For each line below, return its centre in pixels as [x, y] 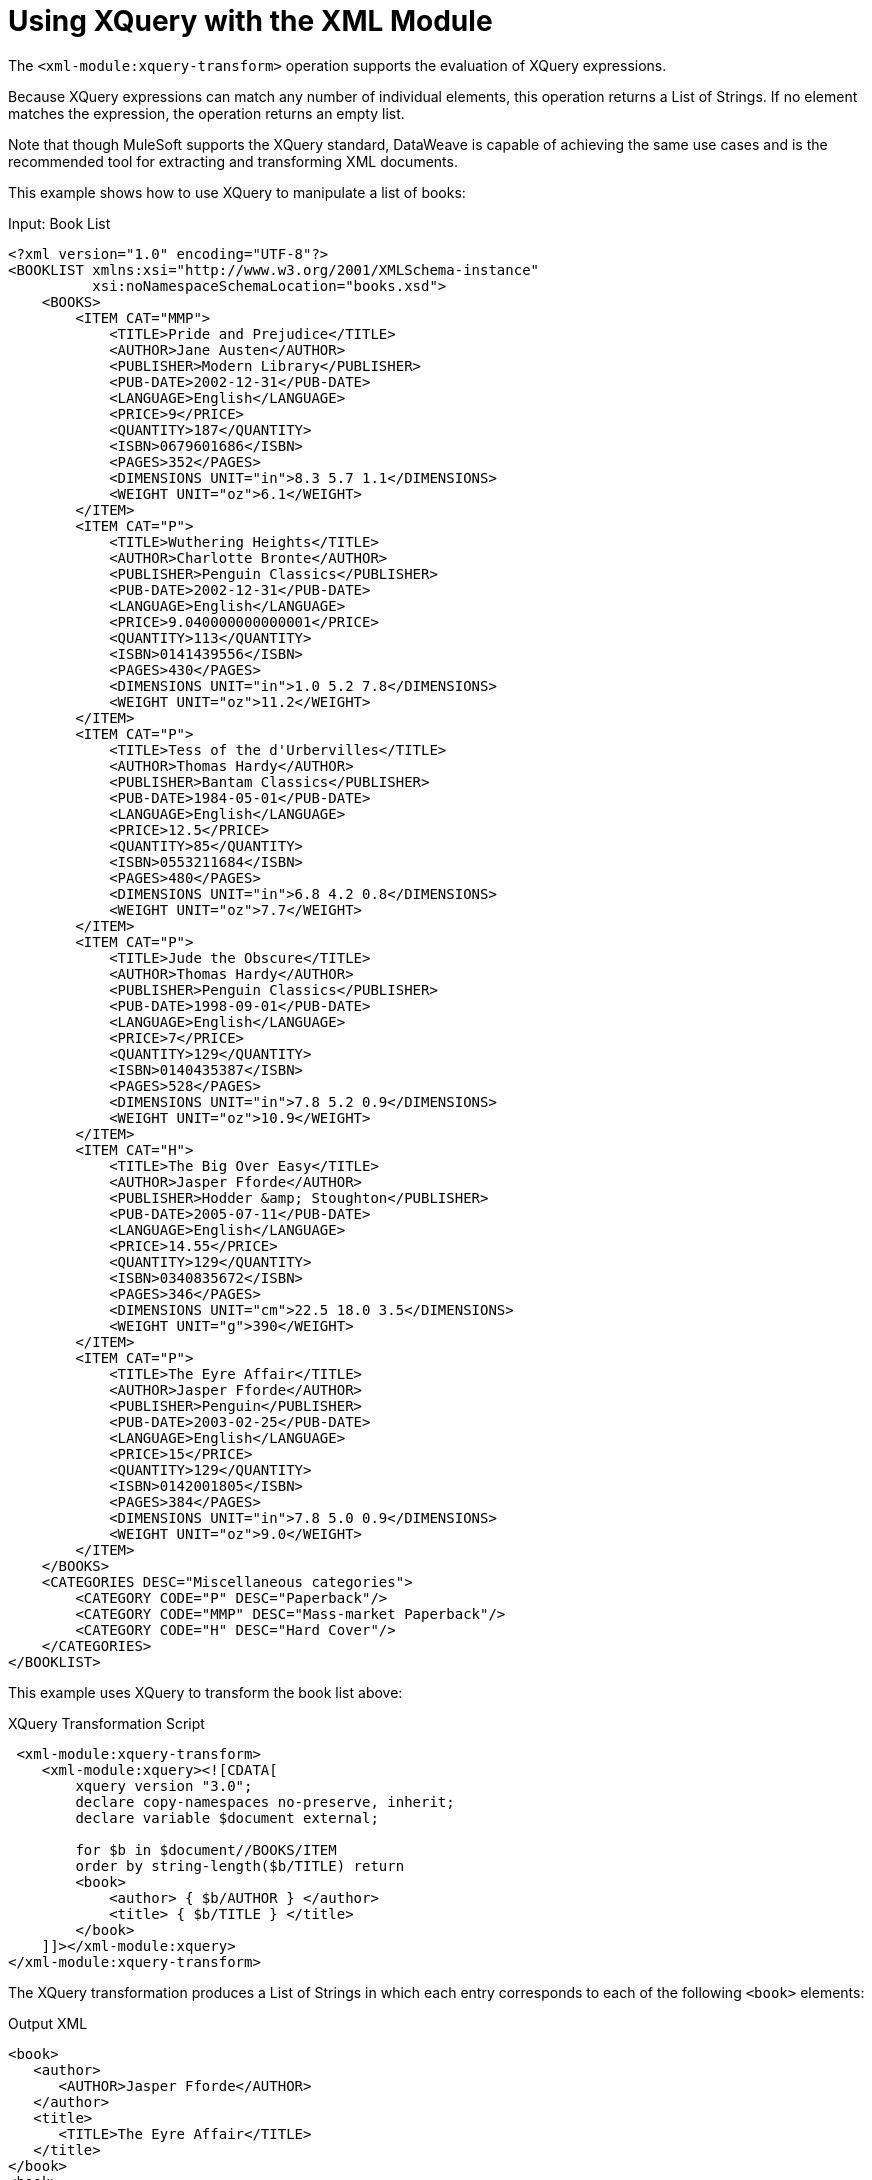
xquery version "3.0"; [164, 1785]
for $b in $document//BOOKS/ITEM [206, 1849]
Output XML [48, 2023]
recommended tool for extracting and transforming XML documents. [233, 161]
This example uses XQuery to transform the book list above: [205, 1692]
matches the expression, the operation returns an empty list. [206, 113]
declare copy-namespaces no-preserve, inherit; [265, 1801]
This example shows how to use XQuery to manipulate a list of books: [237, 192]
